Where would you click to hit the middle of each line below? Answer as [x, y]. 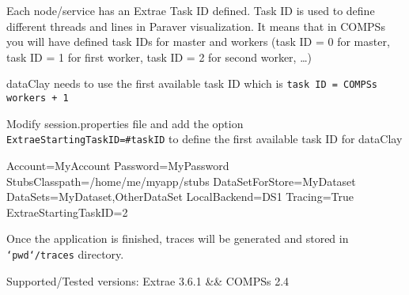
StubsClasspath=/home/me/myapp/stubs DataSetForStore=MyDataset [181, 181]
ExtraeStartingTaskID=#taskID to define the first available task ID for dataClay [204, 139]
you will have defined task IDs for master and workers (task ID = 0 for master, [198, 42]
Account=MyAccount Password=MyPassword [118, 165]
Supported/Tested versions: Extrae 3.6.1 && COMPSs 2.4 [148, 280]
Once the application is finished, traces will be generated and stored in [178, 238]
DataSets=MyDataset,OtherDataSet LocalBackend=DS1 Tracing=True [180, 197]
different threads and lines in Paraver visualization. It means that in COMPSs [196, 26]
